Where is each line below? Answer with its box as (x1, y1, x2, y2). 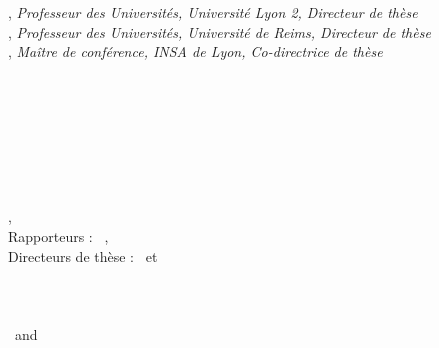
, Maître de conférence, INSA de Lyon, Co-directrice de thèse (8, 41, 383, 62)
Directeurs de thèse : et (8, 245, 158, 266)
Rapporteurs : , (8, 225, 109, 246)
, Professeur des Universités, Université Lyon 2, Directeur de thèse (8, 2, 418, 22)
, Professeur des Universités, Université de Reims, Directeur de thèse (8, 21, 431, 42)
